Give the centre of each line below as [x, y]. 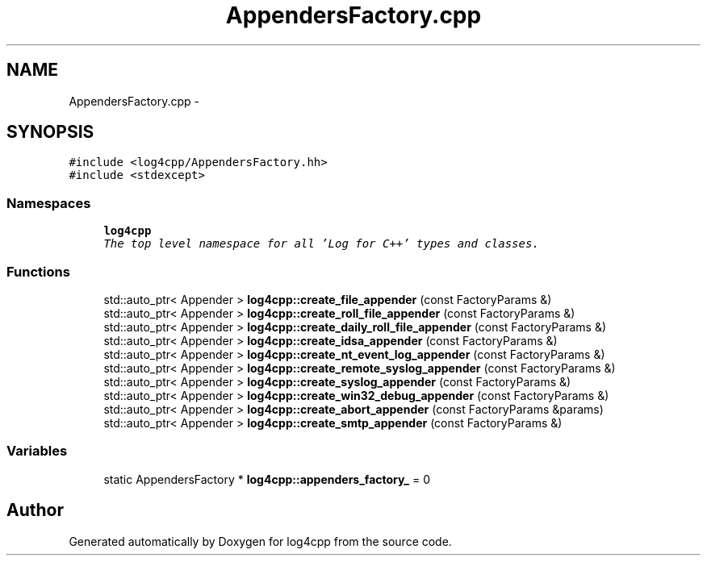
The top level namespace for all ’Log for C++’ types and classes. [321, 244]
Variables [37, 451]
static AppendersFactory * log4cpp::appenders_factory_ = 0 [267, 479]
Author [35, 510]
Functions [38, 271]
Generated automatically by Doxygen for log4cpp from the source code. [260, 541]
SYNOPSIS [50, 132]
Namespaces [49, 203]
